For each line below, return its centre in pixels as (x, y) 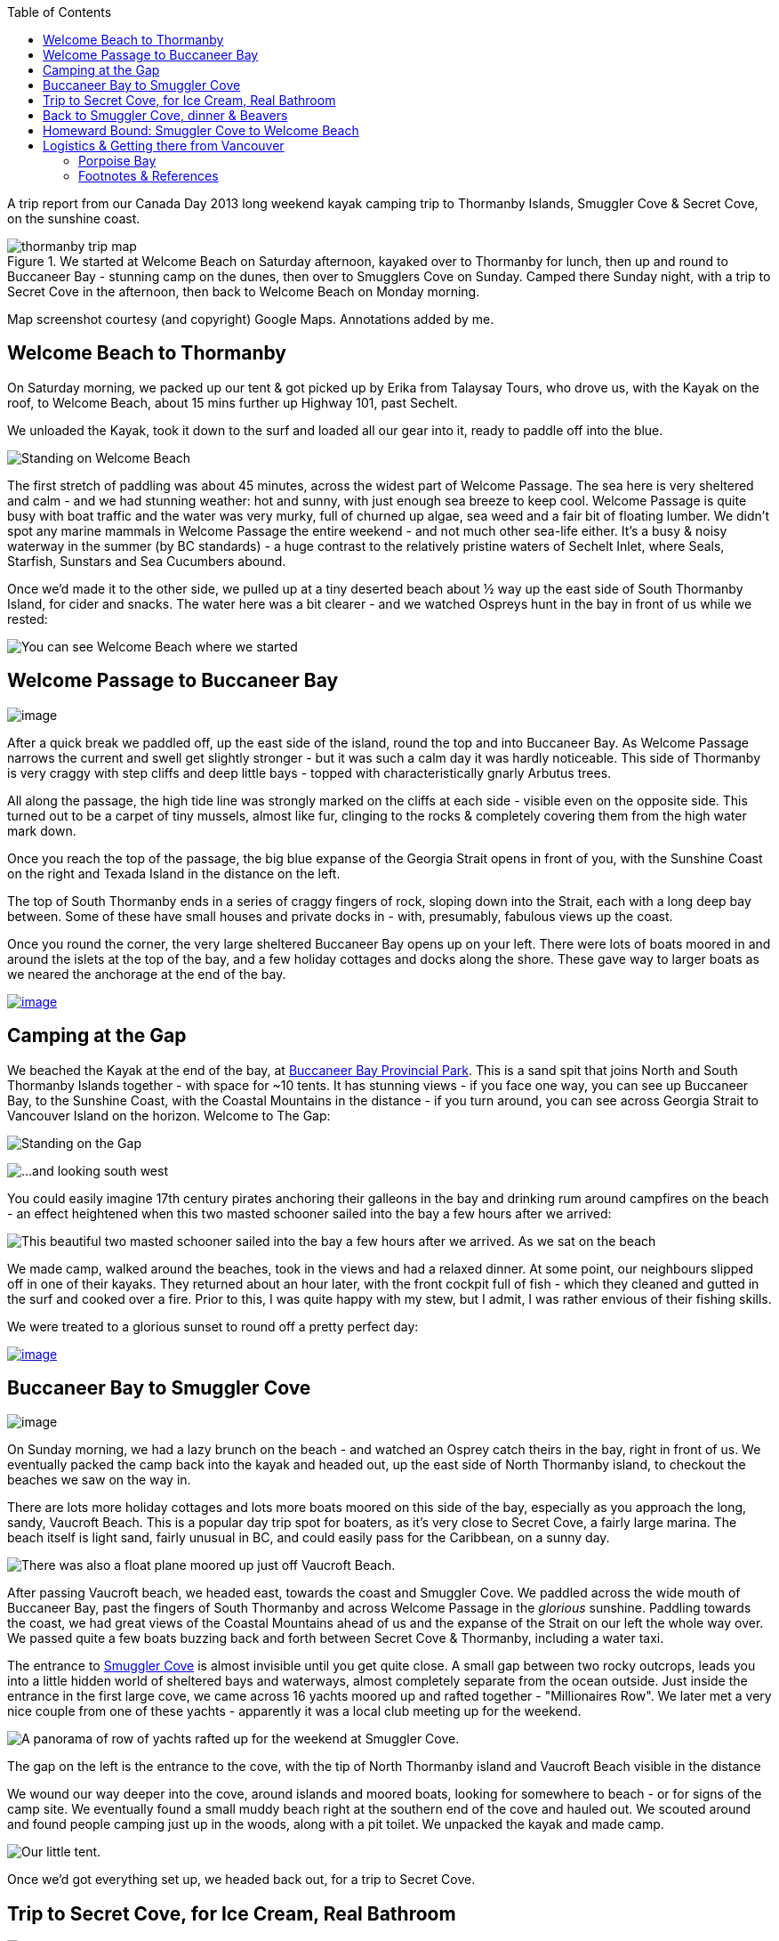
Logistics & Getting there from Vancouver (164, 146)
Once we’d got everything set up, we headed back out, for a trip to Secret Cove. (241, 1880)
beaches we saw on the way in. (99, 1480)
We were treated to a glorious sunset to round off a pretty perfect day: (213, 1326)
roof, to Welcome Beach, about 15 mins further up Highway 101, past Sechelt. (233, 402)
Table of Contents (60, 12)
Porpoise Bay (117, 161)
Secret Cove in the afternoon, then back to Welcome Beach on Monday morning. (244, 291)
